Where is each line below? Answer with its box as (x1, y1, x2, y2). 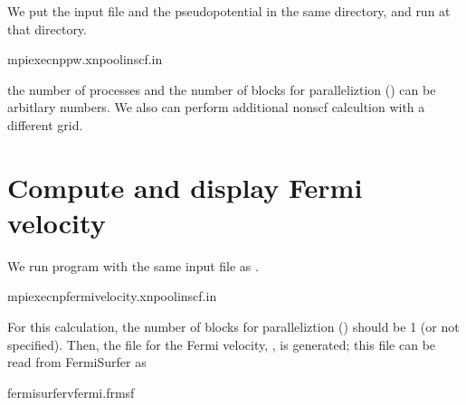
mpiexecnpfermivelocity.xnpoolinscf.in (7, 287, 217, 306)
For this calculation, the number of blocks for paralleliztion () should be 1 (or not (7, 317, 460, 336)
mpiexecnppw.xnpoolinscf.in (7, 50, 163, 69)
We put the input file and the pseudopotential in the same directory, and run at (7, 2, 451, 20)
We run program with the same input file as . (7, 256, 259, 275)
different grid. (7, 115, 83, 134)
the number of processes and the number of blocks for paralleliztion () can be (7, 80, 436, 99)
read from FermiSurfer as (7, 353, 147, 372)
